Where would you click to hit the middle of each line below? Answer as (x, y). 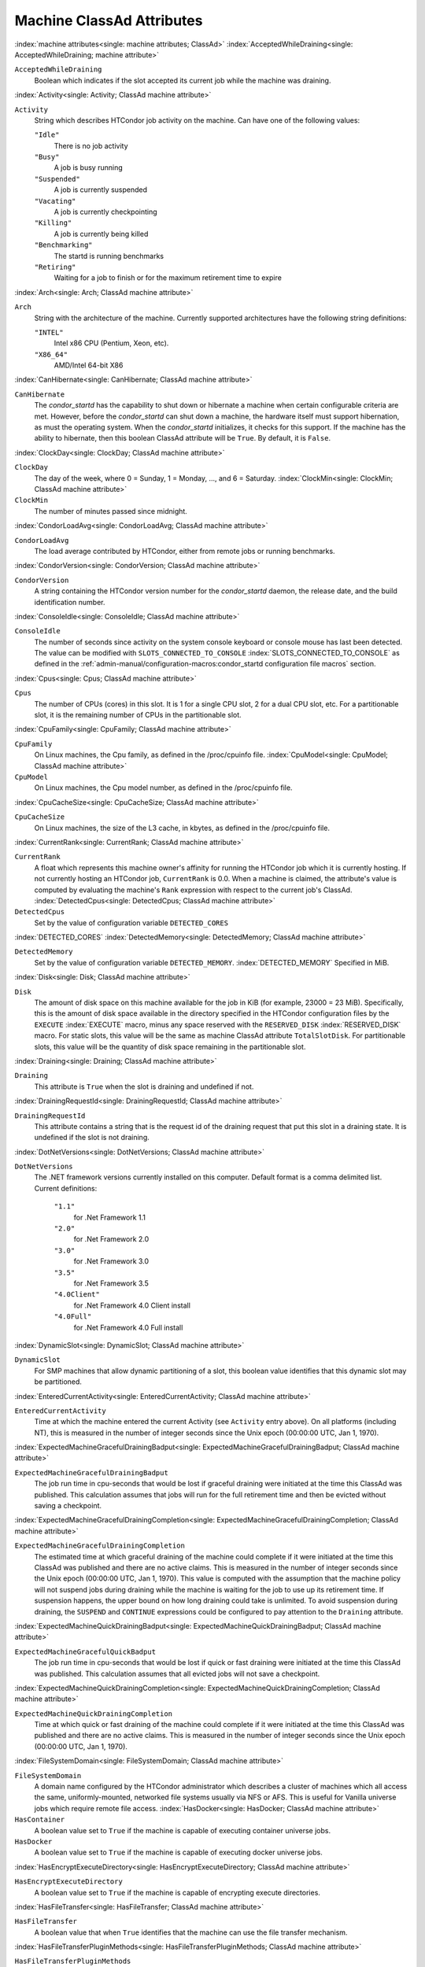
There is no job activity (91, 146)
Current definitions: (66, 1188)
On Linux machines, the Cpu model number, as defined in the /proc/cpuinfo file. (163, 788)
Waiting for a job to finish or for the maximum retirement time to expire (168, 278)
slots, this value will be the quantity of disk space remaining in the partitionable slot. (170, 1046)
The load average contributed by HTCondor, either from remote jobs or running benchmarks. (185, 551)
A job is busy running (88, 168)
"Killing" (53, 223)
